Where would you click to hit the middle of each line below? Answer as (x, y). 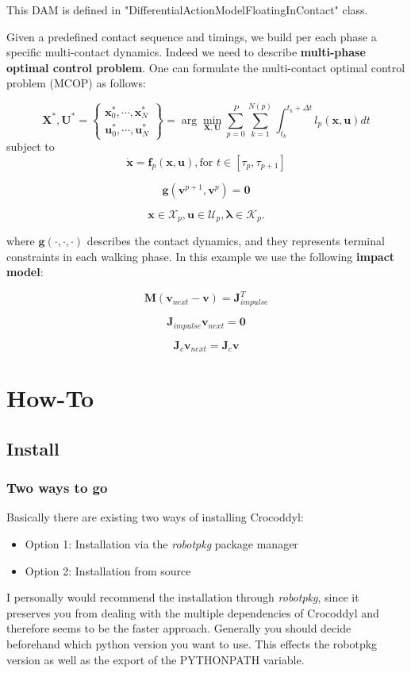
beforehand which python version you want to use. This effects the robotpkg (192, 643)
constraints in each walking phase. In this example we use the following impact (201, 256)
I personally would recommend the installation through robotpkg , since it (183, 597)
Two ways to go (57, 488)
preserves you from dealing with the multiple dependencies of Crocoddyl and (193, 612)
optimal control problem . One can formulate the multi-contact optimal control (206, 67)
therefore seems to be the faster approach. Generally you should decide (179, 628)
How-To (50, 398)
